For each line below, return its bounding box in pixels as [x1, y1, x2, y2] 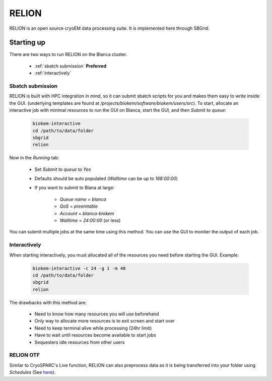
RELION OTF [9, 352, 40, 359]
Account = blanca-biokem [59, 210, 114, 216]
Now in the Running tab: [9, 155, 59, 161]
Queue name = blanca [59, 196, 107, 202]
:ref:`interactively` [34, 70, 72, 76]
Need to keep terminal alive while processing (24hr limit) [34, 325, 152, 331]
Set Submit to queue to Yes [34, 166, 91, 172]
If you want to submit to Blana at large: [34, 184, 115, 191]
